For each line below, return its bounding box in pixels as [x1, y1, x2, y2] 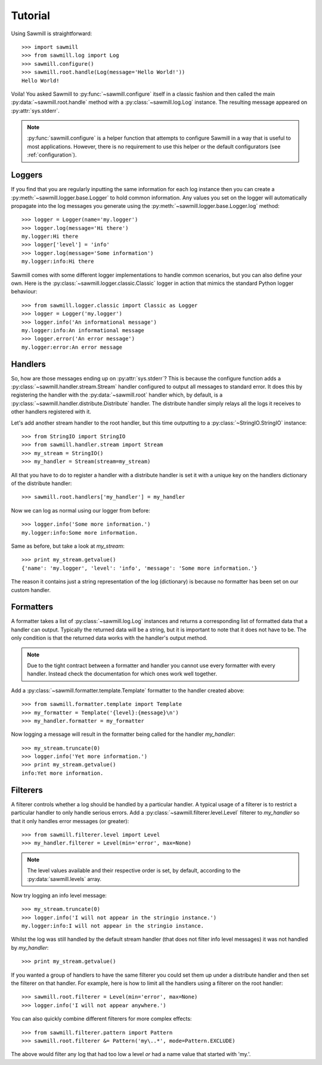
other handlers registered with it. [11, 408, 92, 415]
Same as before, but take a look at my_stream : [11, 542, 125, 550]
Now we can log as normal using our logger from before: [11, 507, 150, 514]
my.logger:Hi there [21, 233, 79, 240]
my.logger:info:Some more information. [21, 529, 138, 536]
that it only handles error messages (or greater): [11, 817, 129, 824]
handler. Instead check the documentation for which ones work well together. [27, 670, 218, 677]
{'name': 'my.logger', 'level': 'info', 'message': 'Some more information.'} [21, 564, 258, 572]
